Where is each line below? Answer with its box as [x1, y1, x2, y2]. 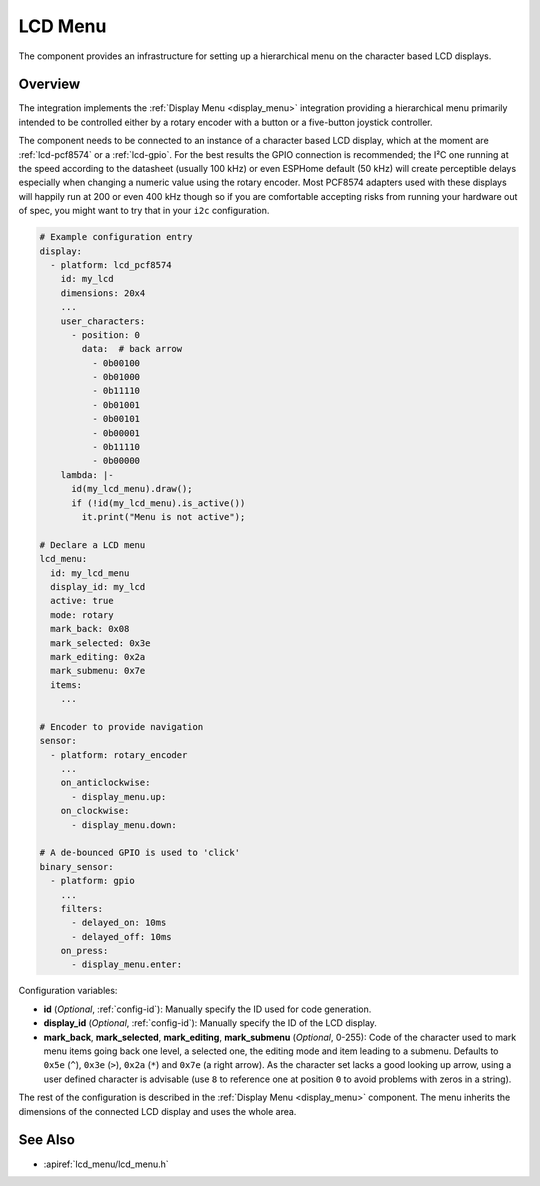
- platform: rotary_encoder [50, 749, 188, 760]
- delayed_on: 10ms [71, 917, 167, 929]
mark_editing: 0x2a [50, 651, 146, 662]
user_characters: [60, 315, 146, 327]
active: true [50, 595, 114, 607]
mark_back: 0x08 [50, 623, 130, 635]
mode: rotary [50, 609, 114, 620]
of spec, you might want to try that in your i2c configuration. [18, 205, 270, 217]
